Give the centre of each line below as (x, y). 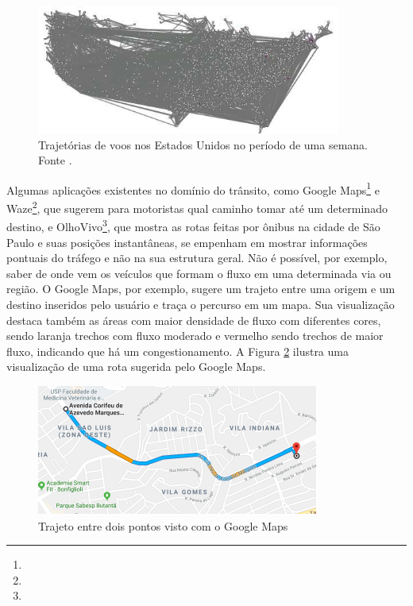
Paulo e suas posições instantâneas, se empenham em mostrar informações (187, 242)
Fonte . (55, 160)
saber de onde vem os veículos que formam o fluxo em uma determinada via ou (199, 273)
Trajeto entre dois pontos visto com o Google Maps (163, 525)
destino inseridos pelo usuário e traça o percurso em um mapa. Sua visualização (201, 304)
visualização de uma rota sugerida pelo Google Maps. (136, 367)
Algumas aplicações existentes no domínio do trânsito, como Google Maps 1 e (193, 188)
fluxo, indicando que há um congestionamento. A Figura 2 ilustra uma (178, 351)
